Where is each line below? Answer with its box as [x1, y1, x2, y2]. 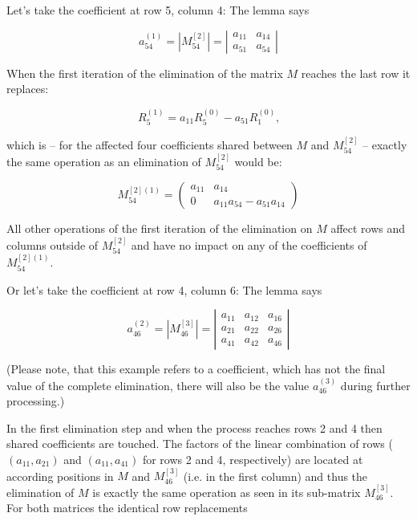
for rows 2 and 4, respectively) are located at [142, 450, 363, 467]
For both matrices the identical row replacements [6, 499, 248, 516]
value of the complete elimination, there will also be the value [6, 377, 310, 393]
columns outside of [6, 236, 99, 253]
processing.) [6, 393, 65, 409]
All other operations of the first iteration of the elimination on [6, 220, 313, 237]
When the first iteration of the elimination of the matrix [6, 64, 283, 81]
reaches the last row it [301, 64, 411, 81]
